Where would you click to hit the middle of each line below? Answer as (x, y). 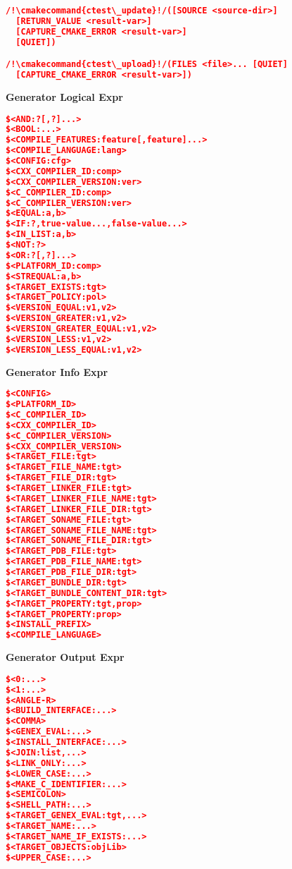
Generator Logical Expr (64, 96)
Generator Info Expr (57, 371)
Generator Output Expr (65, 657)
